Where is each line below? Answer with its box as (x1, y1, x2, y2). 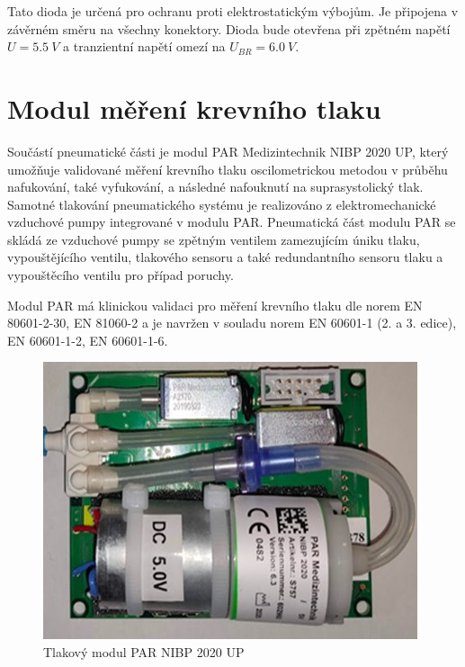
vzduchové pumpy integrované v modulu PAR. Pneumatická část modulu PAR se (7, 212, 456, 231)
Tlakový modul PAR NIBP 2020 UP (43, 643, 245, 662)
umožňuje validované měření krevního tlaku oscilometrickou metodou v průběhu (7, 159, 448, 178)
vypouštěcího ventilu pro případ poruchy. (7, 266, 234, 284)
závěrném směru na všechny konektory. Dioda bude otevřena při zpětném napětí (7, 19, 451, 38)
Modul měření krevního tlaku (7, 89, 381, 126)
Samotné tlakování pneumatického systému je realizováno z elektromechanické (7, 194, 436, 213)
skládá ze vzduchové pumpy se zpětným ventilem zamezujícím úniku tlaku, (7, 230, 420, 248)
